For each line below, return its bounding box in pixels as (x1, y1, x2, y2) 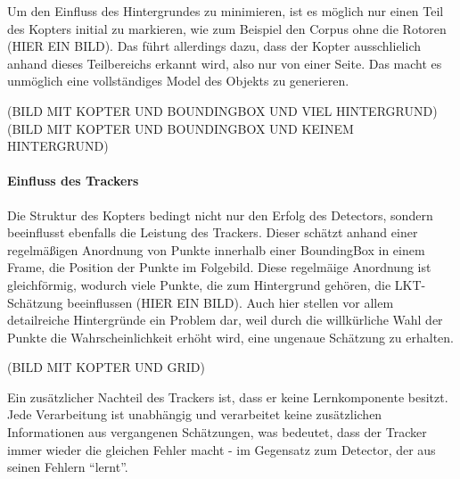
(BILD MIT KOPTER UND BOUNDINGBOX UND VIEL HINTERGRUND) (7, 101, 438, 120)
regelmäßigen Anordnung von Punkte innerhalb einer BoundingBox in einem (7, 240, 425, 259)
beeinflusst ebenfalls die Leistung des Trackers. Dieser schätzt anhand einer (7, 223, 418, 242)
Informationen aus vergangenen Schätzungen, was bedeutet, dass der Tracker (7, 423, 427, 442)
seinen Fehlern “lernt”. (7, 458, 128, 476)
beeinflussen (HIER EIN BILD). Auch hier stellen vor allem (67, 293, 394, 311)
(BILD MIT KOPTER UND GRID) (7, 358, 205, 376)
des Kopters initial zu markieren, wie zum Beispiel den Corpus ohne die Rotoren (7, 19, 447, 37)
